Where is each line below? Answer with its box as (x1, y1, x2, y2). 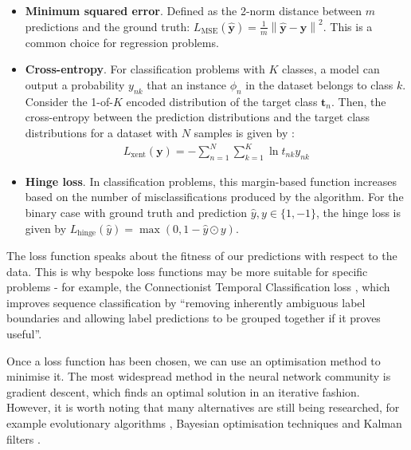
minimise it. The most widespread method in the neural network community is (6, 368, 391, 385)
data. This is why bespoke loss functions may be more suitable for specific (6, 262, 368, 279)
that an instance (147, 76, 226, 93)
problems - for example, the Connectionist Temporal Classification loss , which (6, 278, 390, 295)
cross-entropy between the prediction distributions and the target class (25, 109, 370, 125)
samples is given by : (194, 124, 295, 140)
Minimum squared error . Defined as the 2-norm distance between (25, 2, 362, 18)
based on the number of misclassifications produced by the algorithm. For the (25, 188, 404, 205)
